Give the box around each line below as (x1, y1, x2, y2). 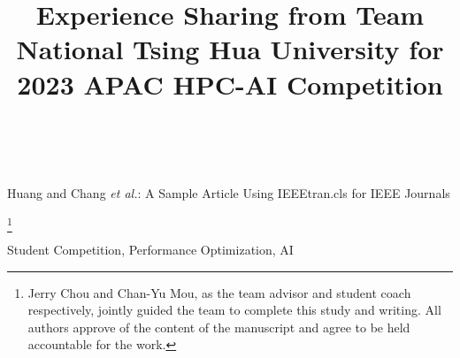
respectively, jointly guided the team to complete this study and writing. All (27, 301, 441, 319)
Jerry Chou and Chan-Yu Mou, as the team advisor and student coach (27, 283, 411, 301)
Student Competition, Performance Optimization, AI (7, 240, 294, 259)
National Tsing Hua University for (16, 31, 444, 67)
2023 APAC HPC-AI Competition (17, 65, 443, 102)
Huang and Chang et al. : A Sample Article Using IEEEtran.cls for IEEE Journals (7, 184, 450, 202)
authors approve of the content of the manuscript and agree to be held (27, 317, 410, 336)
